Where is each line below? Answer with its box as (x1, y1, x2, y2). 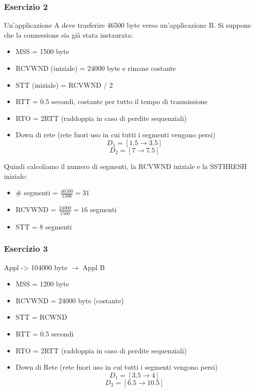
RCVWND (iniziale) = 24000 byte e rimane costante (15, 63, 176, 73)
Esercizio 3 (4, 242, 48, 255)
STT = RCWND (15, 312, 67, 322)
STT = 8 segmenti (15, 221, 72, 231)
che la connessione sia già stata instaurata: (4, 29, 133, 40)
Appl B (83, 262, 105, 272)
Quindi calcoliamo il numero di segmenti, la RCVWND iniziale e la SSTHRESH (4, 161, 247, 171)
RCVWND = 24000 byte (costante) (15, 295, 124, 305)
